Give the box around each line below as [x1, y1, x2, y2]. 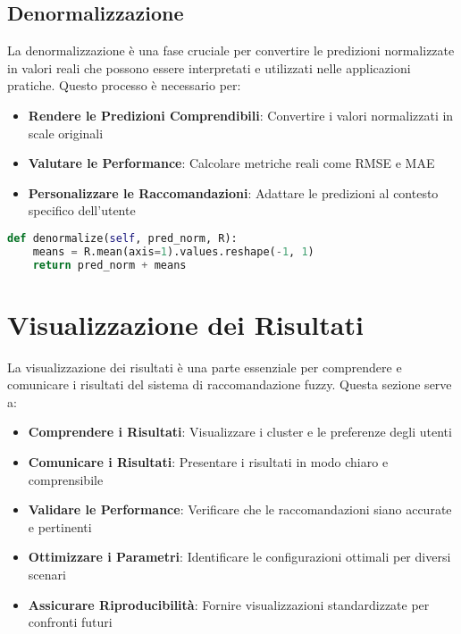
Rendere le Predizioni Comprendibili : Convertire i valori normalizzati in [28, 105, 454, 124]
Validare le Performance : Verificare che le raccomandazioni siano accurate [28, 500, 452, 519]
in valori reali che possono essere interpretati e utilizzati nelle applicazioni [7, 58, 411, 77]
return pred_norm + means [32, 258, 187, 271]
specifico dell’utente [28, 201, 136, 220]
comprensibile [28, 470, 104, 488]
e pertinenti [28, 517, 92, 536]
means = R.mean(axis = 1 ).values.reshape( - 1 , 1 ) [32, 245, 314, 258]
